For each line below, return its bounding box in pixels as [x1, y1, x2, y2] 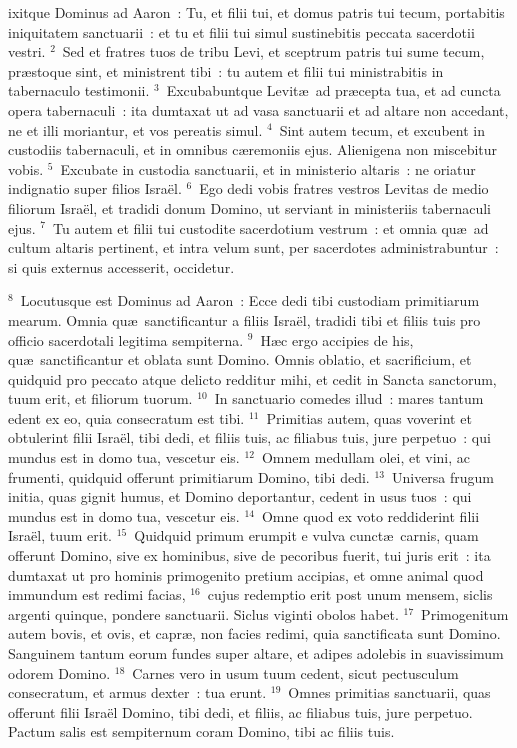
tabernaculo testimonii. [8, 80, 150, 101]
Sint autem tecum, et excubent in [279, 119, 485, 140]
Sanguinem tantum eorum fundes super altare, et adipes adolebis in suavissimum [8, 643, 504, 663]
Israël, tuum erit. [8, 525, 112, 546]
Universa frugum [391, 466, 495, 487]
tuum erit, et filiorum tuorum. [8, 388, 193, 409]
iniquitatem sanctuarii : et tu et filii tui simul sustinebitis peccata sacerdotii [8, 21, 475, 42]
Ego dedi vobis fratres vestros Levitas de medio [199, 178, 489, 199]
